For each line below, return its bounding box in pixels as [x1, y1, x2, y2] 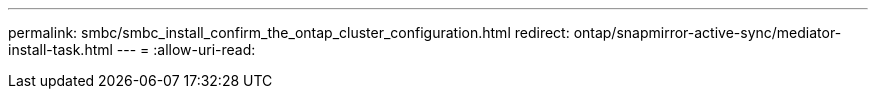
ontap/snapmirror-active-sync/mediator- [573, 24, 842, 41]
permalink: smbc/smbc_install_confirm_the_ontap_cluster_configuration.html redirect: [8, 24, 570, 41]
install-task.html [8, 41, 113, 58]
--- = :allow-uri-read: [116, 41, 256, 58]
